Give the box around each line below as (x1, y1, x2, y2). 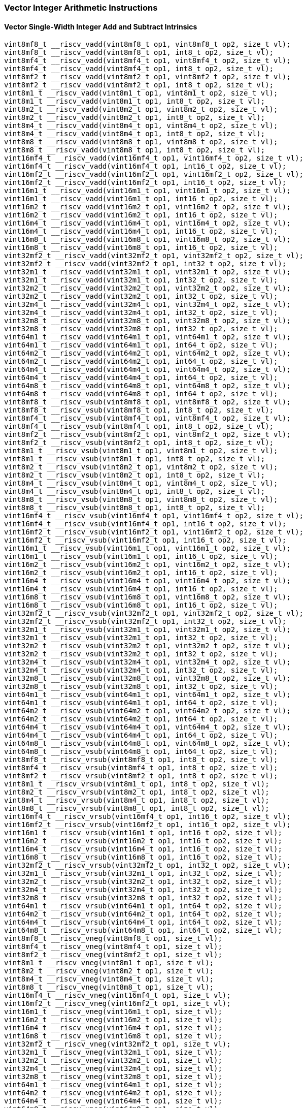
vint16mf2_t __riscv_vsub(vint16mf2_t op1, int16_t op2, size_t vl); (4, 536, 287, 545)
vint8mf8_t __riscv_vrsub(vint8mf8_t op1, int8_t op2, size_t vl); (4, 755, 278, 764)
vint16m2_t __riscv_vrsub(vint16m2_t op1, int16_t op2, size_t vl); (4, 837, 282, 845)
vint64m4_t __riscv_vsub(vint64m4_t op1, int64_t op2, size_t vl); (4, 731, 278, 740)
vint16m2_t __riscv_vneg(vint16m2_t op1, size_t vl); (4, 1016, 222, 1024)
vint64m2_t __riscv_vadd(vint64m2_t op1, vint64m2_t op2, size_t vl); (4, 349, 291, 358)
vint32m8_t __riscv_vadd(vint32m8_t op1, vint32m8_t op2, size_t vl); (4, 316, 291, 325)
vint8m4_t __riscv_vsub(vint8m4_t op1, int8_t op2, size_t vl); (4, 487, 265, 496)
